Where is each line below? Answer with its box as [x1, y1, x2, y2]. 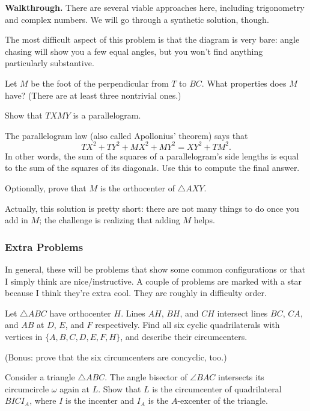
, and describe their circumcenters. [120, 330, 248, 342]
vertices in [5, 330, 43, 342]
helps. [193, 214, 215, 226]
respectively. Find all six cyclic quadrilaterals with [95, 318, 280, 331]
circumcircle [5, 382, 49, 395]
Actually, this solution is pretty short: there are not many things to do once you [5, 202, 299, 214]
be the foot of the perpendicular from [31, 76, 169, 89]
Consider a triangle [5, 371, 75, 383]
